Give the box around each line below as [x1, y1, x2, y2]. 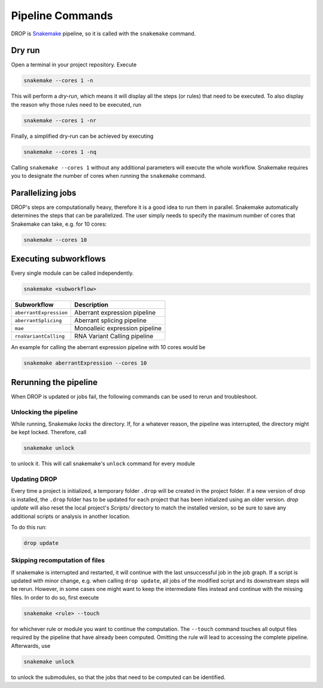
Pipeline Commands [11, 9, 113, 22]
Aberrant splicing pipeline [74, 316, 147, 325]
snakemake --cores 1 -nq [23, 148, 97, 155]
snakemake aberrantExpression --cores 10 [23, 360, 147, 366]
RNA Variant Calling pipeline [74, 332, 154, 341]
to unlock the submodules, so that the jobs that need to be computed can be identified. [11, 674, 226, 681]
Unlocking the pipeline [11, 408, 78, 416]
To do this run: [11, 523, 47, 531]
